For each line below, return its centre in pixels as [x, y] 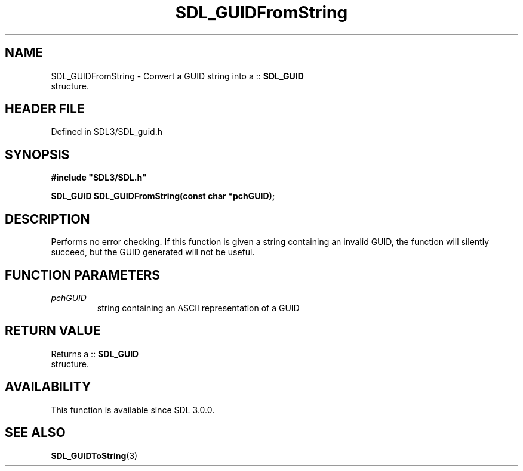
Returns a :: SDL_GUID [95, 354]
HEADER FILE [45, 109]
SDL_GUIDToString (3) [94, 455]
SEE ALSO [35, 433]
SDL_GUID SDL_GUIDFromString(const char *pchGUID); [163, 196]
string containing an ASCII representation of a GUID [198, 308]
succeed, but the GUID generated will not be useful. [153, 252]
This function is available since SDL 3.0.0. [133, 410]
